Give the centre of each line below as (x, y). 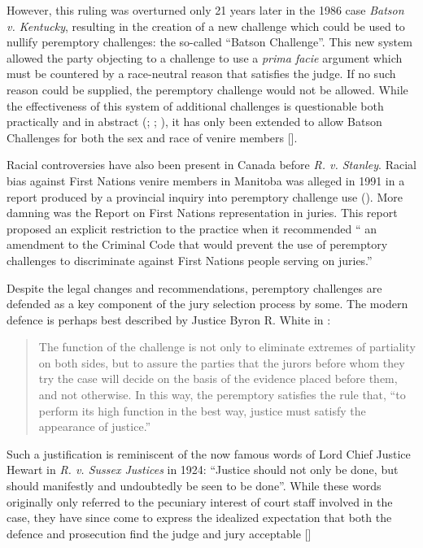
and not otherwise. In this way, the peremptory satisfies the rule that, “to (222, 395)
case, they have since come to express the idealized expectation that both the (199, 518)
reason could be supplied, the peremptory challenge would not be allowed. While (207, 89)
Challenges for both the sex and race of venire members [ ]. (152, 137)
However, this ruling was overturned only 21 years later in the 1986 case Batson (205, 10)
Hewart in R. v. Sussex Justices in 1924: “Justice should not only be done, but (203, 470)
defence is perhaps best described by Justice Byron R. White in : (169, 319)
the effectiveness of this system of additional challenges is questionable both (195, 105)
